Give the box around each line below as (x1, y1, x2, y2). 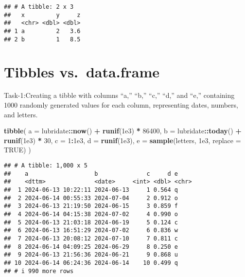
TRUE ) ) (4, 145, 31, 155)
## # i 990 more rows (4, 267, 74, 275)
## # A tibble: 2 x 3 (4, 3, 74, 10)
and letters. (4, 109, 38, 119)
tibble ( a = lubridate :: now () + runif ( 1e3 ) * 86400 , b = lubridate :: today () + (4, 126, 242, 136)
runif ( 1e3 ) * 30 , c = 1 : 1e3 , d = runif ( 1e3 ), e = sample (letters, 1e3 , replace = (4, 135, 241, 145)
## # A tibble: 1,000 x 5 (4, 162, 87, 169)
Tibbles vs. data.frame (4, 62, 159, 82)
